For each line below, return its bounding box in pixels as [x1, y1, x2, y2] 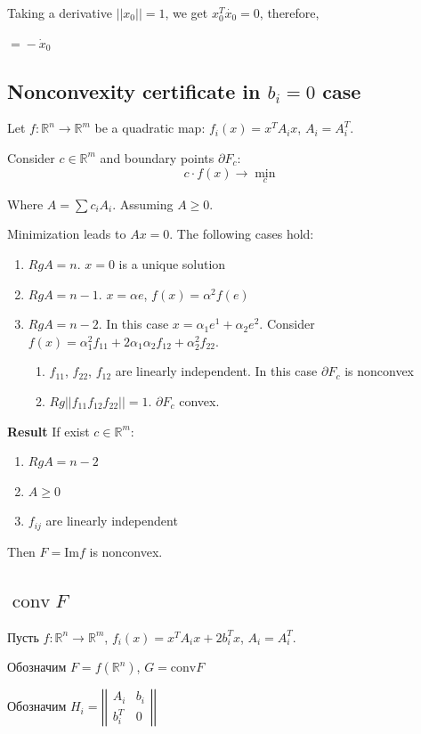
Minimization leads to [7, 224, 126, 243]
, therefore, [259, 4, 320, 21]
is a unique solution [118, 254, 226, 273]
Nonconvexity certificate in [7, 77, 261, 104]
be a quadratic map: [94, 118, 206, 137]
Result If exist [7, 421, 90, 440]
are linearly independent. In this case [115, 362, 318, 380]
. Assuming [112, 194, 174, 213]
